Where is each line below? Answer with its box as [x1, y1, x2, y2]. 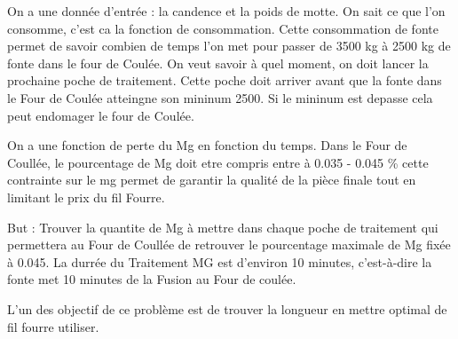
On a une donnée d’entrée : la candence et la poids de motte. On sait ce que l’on [7, 2, 446, 20]
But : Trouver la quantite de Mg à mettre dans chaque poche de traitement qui [7, 217, 438, 236]
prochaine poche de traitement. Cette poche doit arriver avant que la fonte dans [7, 71, 442, 90]
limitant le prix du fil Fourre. [7, 187, 165, 206]
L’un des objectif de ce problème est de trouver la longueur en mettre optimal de [7, 299, 447, 318]
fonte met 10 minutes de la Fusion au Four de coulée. [7, 270, 296, 288]
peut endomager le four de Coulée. [7, 106, 194, 124]
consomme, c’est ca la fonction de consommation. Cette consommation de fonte [7, 19, 438, 37]
